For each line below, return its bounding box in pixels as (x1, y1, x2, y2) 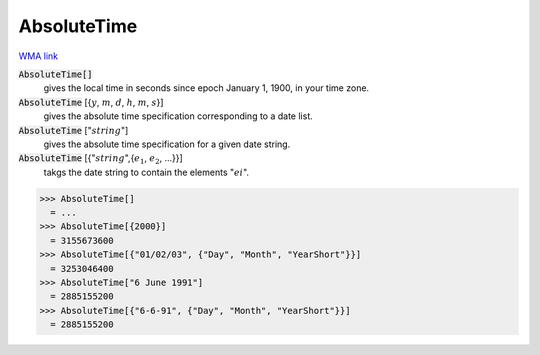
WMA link (18, 50, 59, 62)
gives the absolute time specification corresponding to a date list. (43, 110, 314, 122)
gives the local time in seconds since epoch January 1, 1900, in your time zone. (43, 82, 370, 94)
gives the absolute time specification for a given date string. (43, 138, 291, 150)
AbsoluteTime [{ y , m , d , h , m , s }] (18, 96, 164, 108)
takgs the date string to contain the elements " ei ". (43, 166, 250, 178)
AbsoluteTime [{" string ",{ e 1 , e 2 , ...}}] (18, 152, 184, 167)
